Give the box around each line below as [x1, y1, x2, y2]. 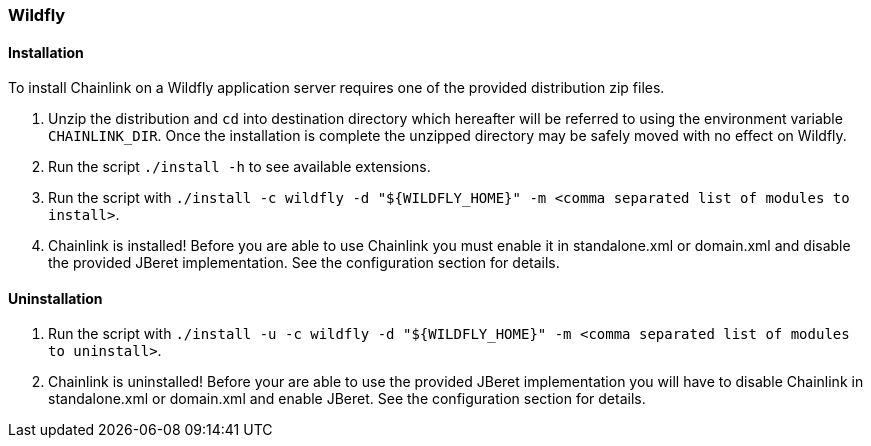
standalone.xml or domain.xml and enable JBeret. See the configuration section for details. [48, 390, 646, 408]
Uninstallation [8, 289, 103, 307]
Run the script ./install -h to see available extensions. [48, 158, 431, 176]
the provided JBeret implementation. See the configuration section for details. [48, 254, 560, 272]
